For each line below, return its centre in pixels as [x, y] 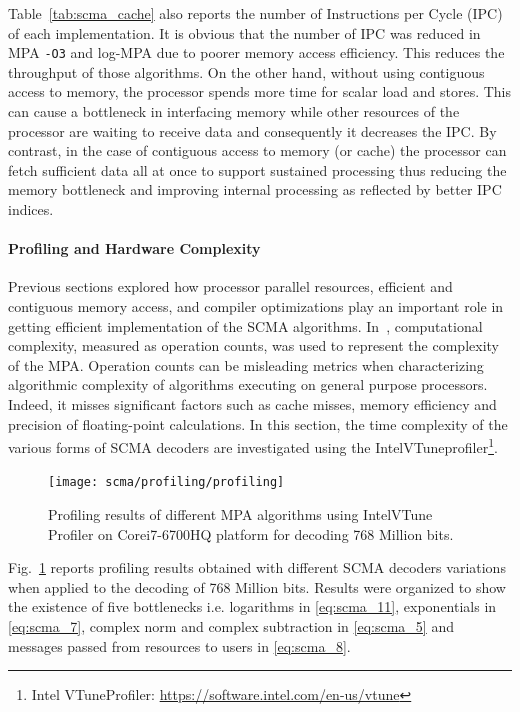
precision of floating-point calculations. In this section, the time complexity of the [258, 423]
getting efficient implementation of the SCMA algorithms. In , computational [245, 325]
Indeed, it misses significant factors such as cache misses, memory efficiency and [252, 403]
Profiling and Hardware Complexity [134, 248]
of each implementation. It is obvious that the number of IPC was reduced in [244, 32]
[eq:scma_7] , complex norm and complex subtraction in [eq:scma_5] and [231, 626]
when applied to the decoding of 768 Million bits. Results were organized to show [257, 586]
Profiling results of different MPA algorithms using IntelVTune [240, 514]
